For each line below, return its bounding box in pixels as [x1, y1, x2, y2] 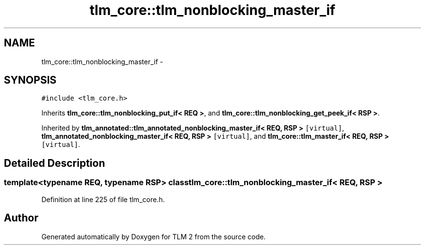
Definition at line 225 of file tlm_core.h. [41, 195, 165, 204]
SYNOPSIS [4, 74, 57, 87]
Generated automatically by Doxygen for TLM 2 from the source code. [41, 232, 266, 241]
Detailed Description [4, 157, 105, 169]
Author [4, 212, 38, 224]
